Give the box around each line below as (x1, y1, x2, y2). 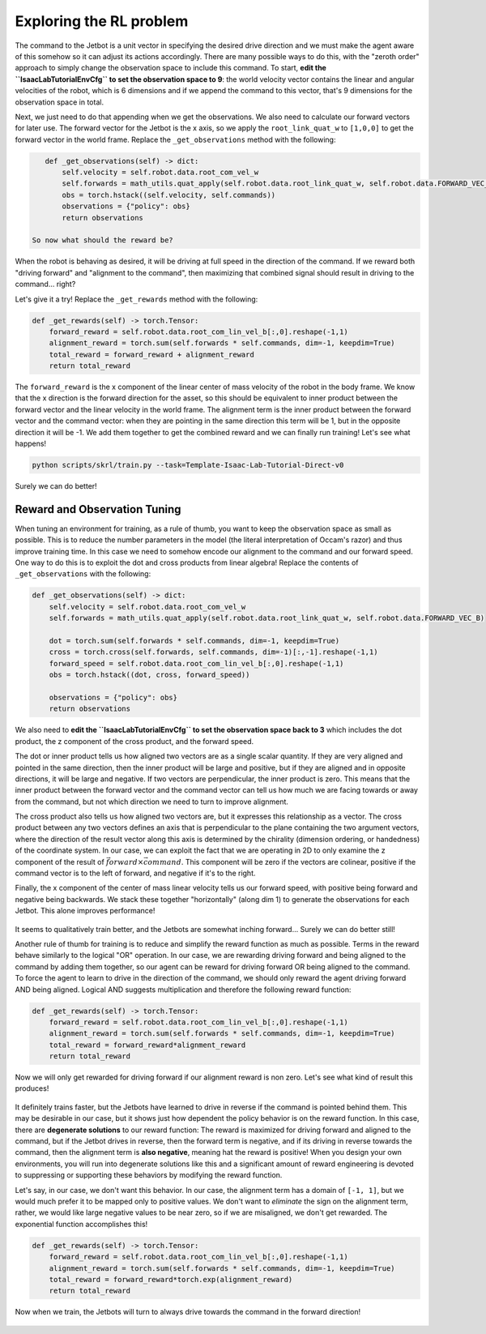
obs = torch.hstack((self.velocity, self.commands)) (62, 190, 276, 199)
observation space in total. (15, 97, 104, 107)
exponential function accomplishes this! (15, 1219, 148, 1229)
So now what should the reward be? (32, 236, 173, 245)
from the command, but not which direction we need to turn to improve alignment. (15, 797, 289, 806)
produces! (15, 1084, 49, 1093)
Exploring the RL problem (15, 12, 189, 30)
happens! (15, 438, 47, 449)
